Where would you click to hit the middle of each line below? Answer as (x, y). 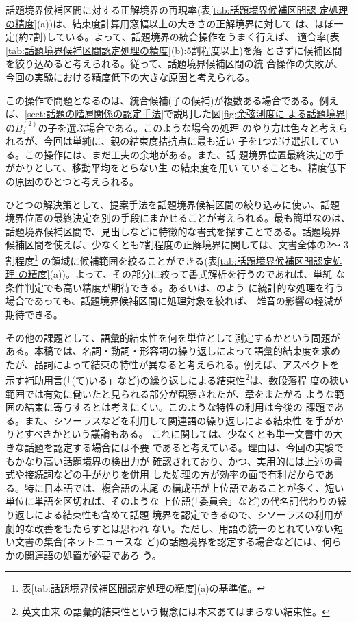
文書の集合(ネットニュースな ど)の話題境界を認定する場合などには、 (168, 541)
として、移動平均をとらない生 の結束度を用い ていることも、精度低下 (190, 168)
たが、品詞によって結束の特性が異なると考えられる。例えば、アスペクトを (173, 364)
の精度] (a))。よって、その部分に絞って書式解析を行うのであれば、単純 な (181, 274)
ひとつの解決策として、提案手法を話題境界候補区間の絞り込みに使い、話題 (173, 204)
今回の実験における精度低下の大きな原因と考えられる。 (130, 76)
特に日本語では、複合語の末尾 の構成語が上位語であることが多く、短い (184, 487)
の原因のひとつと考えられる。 (73, 181)
